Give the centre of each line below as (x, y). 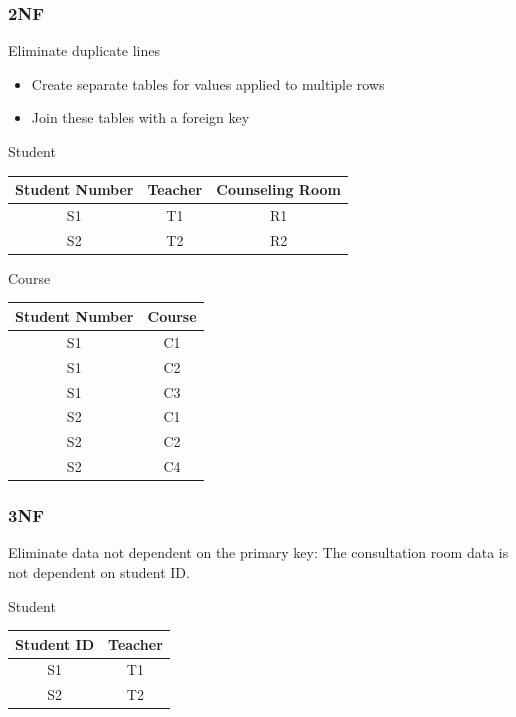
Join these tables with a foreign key (140, 117)
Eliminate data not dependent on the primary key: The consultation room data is (258, 552)
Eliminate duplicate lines (84, 50)
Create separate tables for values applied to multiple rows (208, 83)
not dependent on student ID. (99, 571)
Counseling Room (278, 189)
